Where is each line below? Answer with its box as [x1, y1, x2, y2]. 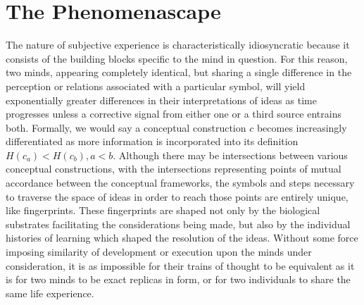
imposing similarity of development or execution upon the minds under [6, 244, 312, 259]
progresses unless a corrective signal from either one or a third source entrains [6, 106, 341, 121]
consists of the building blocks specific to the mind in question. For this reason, [6, 51, 348, 66]
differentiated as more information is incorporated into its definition [6, 134, 299, 149]
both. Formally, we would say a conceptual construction [6, 120, 246, 135]
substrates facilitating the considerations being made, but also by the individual [6, 216, 351, 231]
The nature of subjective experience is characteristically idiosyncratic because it [6, 37, 350, 52]
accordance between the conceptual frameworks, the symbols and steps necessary [6, 175, 355, 190]
